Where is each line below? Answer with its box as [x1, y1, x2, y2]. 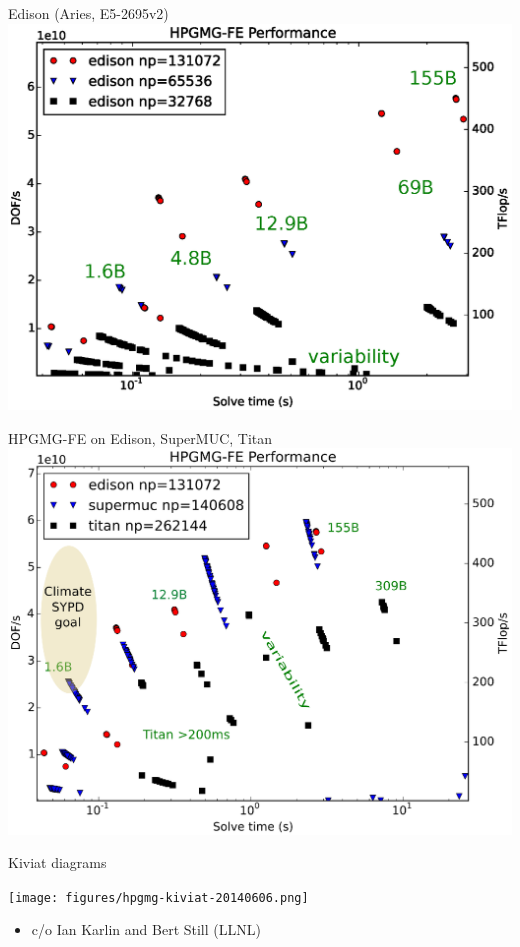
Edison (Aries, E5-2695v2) [8, 3, 169, 23]
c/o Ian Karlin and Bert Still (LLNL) [31, 919, 261, 940]
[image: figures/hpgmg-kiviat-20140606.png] [8, 890, 309, 905]
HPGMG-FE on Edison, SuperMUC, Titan [8, 427, 273, 448]
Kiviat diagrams [8, 852, 107, 873]
